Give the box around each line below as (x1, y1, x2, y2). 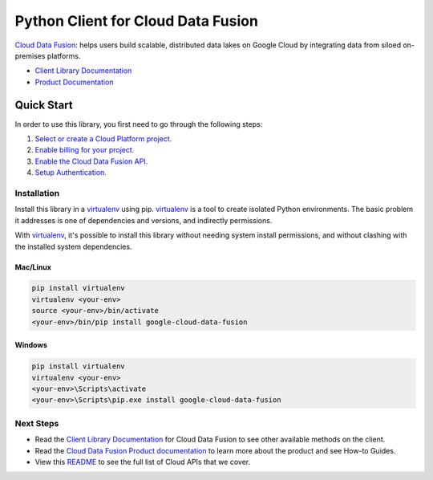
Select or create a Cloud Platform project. (34, 134, 172, 144)
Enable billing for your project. (34, 145, 135, 155)
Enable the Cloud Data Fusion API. (34, 157, 148, 166)
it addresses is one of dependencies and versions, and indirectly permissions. (14, 215, 273, 225)
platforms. (47, 51, 81, 60)
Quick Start (14, 98, 73, 112)
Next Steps (14, 417, 59, 429)
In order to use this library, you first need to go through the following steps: (14, 119, 263, 128)
